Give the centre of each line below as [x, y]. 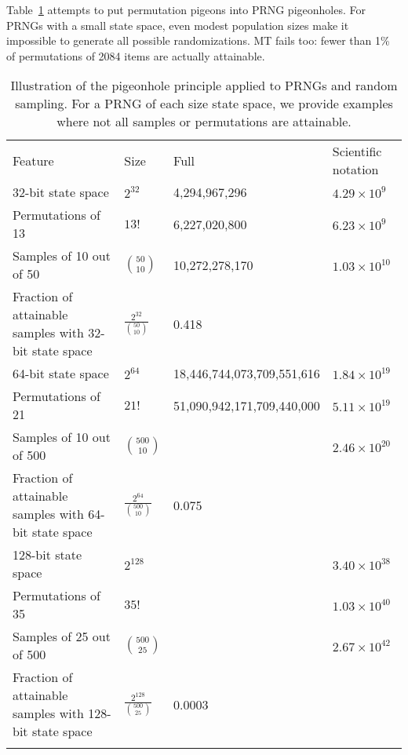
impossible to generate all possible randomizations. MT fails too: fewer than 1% [198, 40]
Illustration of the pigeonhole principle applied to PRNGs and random [204, 86]
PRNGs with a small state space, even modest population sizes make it [178, 25]
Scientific [357, 151]
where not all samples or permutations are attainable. [204, 122]
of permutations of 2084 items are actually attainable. [136, 55]
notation [355, 170]
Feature [33, 160]
